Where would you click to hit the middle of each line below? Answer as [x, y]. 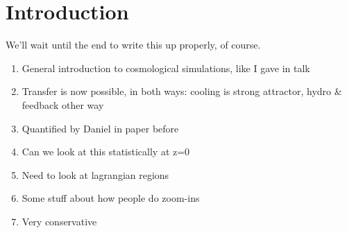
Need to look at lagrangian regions [95, 174]
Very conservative [59, 221]
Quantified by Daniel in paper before [100, 128]
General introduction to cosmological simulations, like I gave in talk [166, 68]
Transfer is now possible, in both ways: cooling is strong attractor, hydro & [182, 91]
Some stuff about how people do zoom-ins [111, 198]
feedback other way [63, 104]
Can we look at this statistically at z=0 [106, 152]
